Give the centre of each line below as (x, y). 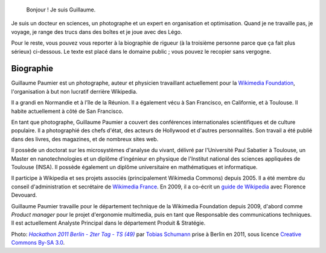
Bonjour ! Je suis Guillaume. (61, 10)
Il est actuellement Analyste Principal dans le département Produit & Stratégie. (108, 223)
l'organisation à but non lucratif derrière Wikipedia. (74, 91)
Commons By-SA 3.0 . (38, 243)
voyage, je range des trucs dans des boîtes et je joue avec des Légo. (97, 32)
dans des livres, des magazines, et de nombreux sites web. (85, 139)
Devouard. (24, 195)
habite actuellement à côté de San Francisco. (67, 111)
